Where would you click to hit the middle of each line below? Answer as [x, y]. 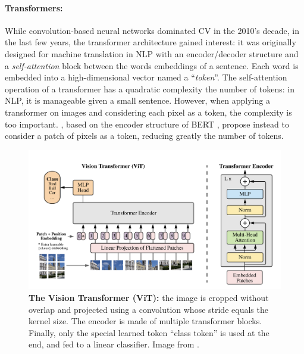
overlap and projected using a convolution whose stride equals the [148, 309]
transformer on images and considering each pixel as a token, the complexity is [148, 112]
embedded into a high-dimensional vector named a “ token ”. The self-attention [146, 77]
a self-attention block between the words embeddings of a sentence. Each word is [152, 65]
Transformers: [34, 7]
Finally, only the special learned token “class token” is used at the [149, 332]
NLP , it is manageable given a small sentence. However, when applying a [137, 100]
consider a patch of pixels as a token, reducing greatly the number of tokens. [144, 136]
